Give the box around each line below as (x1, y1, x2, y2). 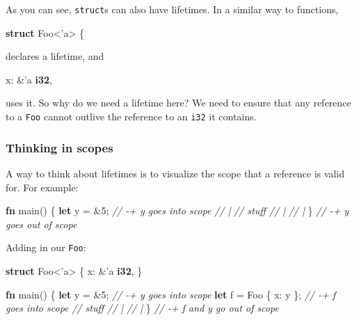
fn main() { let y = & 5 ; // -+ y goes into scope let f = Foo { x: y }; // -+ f (6, 287, 335, 301)
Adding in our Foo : (6, 240, 86, 255)
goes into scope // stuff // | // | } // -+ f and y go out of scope (6, 301, 279, 315)
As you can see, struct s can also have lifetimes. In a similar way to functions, (6, 2, 339, 16)
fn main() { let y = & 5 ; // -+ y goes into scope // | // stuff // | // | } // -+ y (6, 203, 349, 218)
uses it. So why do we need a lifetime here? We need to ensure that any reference (6, 95, 351, 110)
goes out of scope (6, 216, 77, 231)
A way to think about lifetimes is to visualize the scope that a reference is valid (6, 166, 344, 180)
